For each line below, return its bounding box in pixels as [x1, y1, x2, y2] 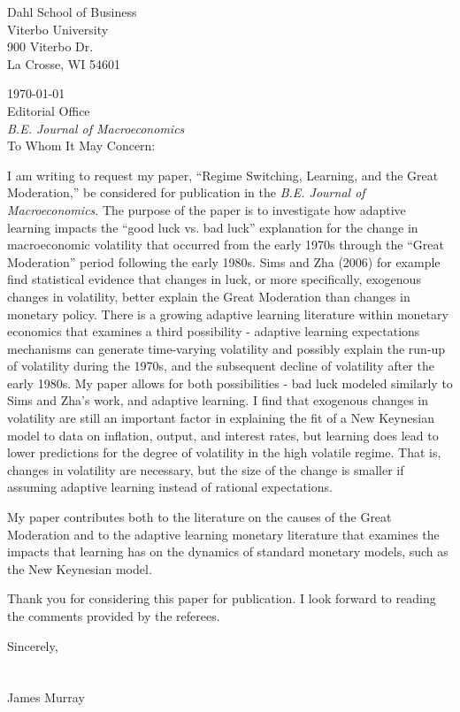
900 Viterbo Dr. [7, 37, 94, 56]
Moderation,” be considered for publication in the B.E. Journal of [7, 183, 365, 202]
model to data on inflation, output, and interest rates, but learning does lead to [7, 425, 439, 444]
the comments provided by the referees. [7, 607, 220, 624]
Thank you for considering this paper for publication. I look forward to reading [7, 589, 436, 608]
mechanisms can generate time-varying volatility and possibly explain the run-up [7, 339, 446, 357]
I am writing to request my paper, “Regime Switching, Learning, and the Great [7, 165, 439, 184]
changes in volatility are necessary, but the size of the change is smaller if [7, 460, 404, 478]
